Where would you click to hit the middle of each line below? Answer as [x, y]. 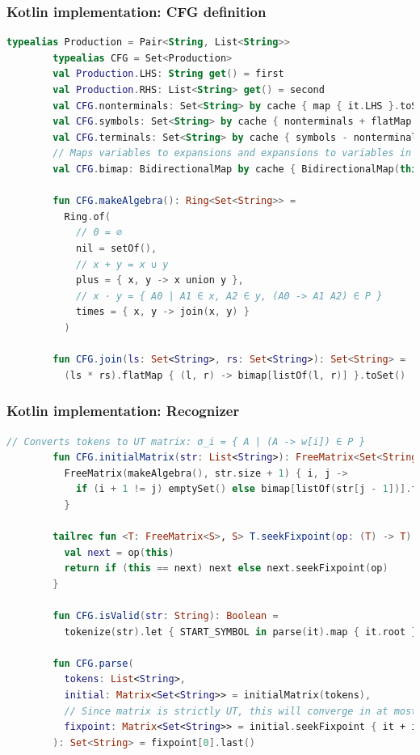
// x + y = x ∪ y [122, 264]
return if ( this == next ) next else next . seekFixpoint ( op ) [226, 568]
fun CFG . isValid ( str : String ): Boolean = [166, 616]
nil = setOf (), [116, 248]
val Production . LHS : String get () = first [168, 74]
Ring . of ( [87, 216]
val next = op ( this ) [119, 552]
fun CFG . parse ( [93, 663]
